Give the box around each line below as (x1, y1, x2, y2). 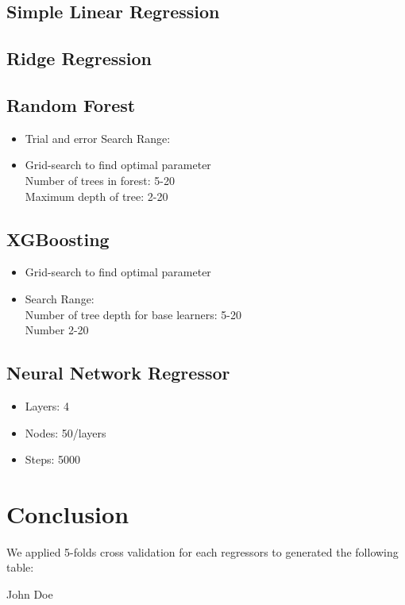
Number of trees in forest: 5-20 (25, 171, 175, 188)
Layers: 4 (25, 397, 69, 414)
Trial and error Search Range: (25, 129, 171, 146)
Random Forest (6, 92, 136, 117)
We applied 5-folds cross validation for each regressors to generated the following (6, 543, 399, 560)
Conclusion (6, 497, 129, 530)
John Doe (6, 586, 53, 603)
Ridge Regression (6, 46, 152, 71)
